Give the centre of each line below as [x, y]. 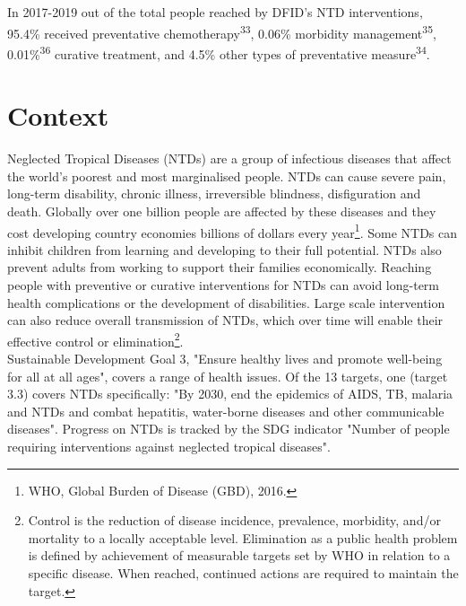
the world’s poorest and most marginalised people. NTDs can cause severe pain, [227, 176]
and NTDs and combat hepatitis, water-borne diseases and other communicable [226, 411]
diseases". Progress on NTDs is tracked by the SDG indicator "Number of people [229, 429]
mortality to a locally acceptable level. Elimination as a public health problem [243, 537]
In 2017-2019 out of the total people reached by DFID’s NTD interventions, [215, 12]
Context [58, 115]
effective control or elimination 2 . [95, 339]
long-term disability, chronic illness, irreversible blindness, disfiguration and [214, 193]
